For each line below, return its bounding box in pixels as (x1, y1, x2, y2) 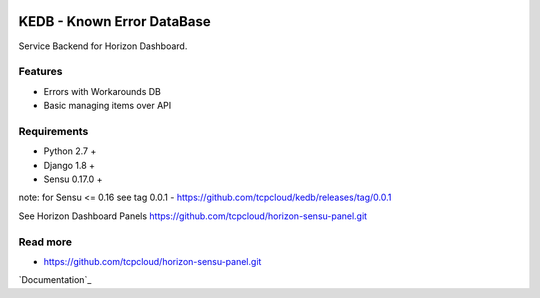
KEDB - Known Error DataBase (18, 13, 211, 30)
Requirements (18, 124, 89, 138)
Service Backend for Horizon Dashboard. (18, 40, 188, 52)
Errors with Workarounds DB (43, 85, 162, 97)
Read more (18, 235, 73, 249)
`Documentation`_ (18, 274, 92, 286)
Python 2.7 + (43, 145, 97, 157)
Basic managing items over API (43, 100, 172, 112)
